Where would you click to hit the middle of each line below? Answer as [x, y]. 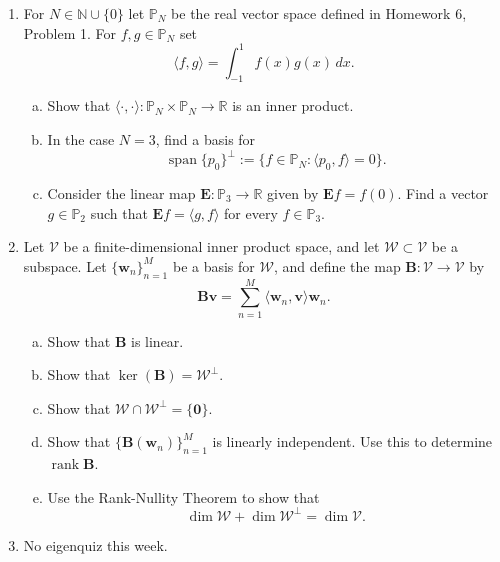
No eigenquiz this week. [95, 544]
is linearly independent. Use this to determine [352, 441]
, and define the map [337, 265]
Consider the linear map [121, 192]
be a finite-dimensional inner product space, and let [221, 246]
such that [119, 212]
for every [251, 212]
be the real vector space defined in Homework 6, [319, 13]
